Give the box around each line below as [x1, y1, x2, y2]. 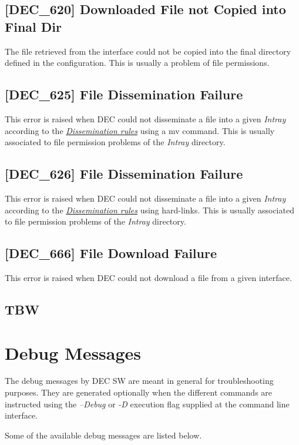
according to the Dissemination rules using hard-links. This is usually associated [5, 203, 294, 216]
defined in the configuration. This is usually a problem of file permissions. [5, 56, 270, 69]
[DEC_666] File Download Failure [5, 244, 217, 262]
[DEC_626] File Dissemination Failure [5, 165, 243, 183]
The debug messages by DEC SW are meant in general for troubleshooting [5, 374, 274, 387]
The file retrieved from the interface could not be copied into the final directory [5, 45, 291, 57]
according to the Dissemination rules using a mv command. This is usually [5, 124, 275, 136]
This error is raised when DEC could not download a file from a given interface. [5, 271, 292, 283]
